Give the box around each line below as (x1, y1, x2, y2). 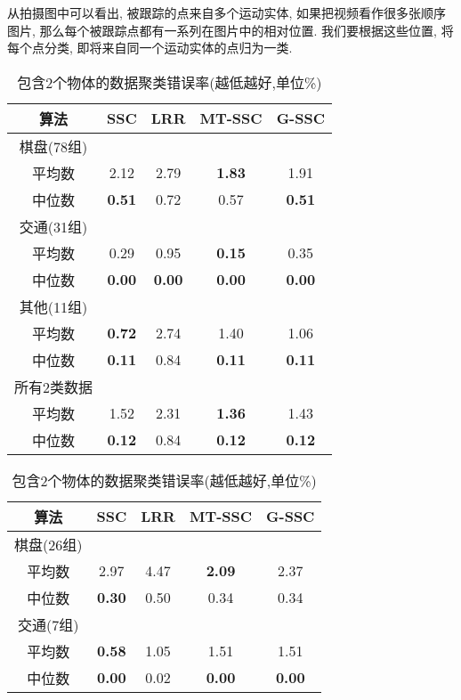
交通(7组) (18, 614, 79, 635)
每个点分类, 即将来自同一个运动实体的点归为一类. (7, 38, 293, 57)
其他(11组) (19, 296, 88, 317)
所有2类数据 (14, 376, 93, 397)
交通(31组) (19, 216, 88, 237)
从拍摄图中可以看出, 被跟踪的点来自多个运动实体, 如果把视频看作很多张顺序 (7, 4, 447, 21)
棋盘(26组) (14, 533, 83, 555)
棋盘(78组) (19, 135, 88, 157)
